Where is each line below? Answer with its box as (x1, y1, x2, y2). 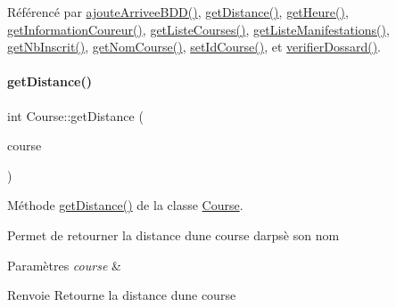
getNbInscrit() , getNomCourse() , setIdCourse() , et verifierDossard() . (7, 37, 381, 56)
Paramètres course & (7, 255, 121, 274)
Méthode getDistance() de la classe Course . (7, 196, 243, 214)
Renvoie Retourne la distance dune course (7, 286, 236, 304)
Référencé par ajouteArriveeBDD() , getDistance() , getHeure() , (7, 3, 349, 20)
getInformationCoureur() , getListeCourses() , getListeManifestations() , (7, 20, 390, 38)
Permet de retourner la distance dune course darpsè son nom (7, 225, 340, 244)
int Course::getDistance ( (7, 106, 144, 125)
